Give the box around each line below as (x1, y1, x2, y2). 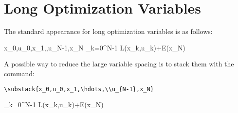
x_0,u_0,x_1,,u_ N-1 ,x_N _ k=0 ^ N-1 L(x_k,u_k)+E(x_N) (4, 42, 185, 52)
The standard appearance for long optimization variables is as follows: (4, 26, 213, 36)
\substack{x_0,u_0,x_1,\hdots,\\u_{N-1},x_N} (4, 85, 154, 93)
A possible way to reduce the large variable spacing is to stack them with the (4, 59, 234, 69)
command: (4, 68, 35, 78)
